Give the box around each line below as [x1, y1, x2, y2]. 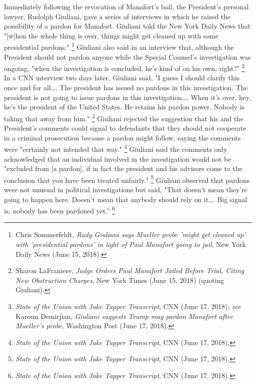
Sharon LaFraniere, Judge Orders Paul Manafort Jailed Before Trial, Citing [15, 265, 244, 276]
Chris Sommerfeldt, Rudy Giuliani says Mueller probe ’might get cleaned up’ [15, 229, 246, 240]
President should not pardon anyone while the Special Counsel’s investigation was [4, 51, 251, 62]
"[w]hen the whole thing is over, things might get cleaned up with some [4, 30, 219, 40]
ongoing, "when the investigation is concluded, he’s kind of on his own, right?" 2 [4, 62, 245, 73]
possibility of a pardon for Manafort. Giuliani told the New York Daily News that [4, 21, 251, 31]
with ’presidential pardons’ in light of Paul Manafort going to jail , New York [15, 239, 246, 249]
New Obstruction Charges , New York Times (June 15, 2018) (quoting [15, 275, 224, 285]
